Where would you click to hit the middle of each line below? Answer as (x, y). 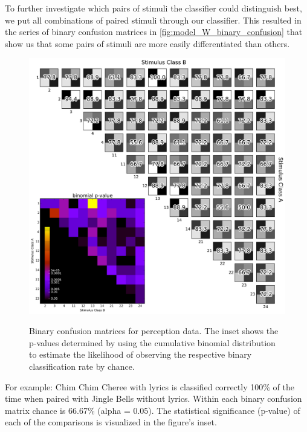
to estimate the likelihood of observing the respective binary (141, 354)
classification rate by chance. (82, 366)
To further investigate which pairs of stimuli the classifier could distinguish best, (153, 8)
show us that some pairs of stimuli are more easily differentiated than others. (147, 43)
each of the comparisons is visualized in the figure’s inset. (111, 422)
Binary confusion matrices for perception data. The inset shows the (154, 331)
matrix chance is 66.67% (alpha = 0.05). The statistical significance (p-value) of (153, 410)
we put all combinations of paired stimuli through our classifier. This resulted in (153, 20)
